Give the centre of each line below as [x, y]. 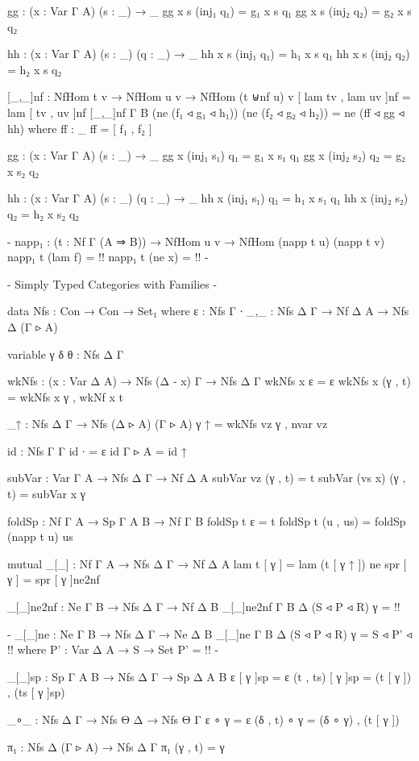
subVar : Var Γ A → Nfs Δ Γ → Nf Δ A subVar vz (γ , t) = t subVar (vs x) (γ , [207, 478]
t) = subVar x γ [46, 494]
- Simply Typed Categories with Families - [112, 283]
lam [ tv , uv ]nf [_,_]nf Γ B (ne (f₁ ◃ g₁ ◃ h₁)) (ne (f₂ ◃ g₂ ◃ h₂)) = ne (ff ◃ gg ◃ [206, 112]
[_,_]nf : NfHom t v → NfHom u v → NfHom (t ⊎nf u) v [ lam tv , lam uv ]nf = [209, 96]
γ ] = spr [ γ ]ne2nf [54, 579]
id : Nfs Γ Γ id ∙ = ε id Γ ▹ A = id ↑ [97, 450]
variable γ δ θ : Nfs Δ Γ [66, 353]
